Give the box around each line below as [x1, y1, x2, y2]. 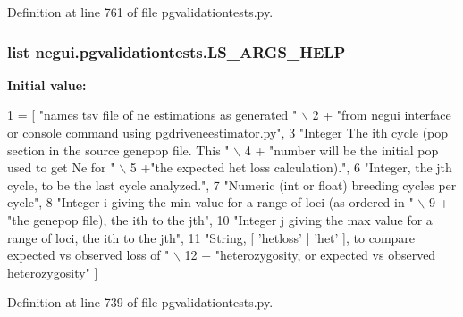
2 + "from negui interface [312, 105, 451, 124]
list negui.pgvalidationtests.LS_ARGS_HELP [7, 40, 346, 63]
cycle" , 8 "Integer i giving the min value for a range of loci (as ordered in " [7, 193, 414, 212]
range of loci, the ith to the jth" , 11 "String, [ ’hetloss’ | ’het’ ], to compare [7, 228, 416, 246]
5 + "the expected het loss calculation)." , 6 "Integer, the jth [130, 158, 452, 177]
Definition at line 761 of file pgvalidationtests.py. [7, 3, 274, 21]
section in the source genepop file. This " [7, 140, 230, 159]
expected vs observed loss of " [7, 246, 170, 264]
